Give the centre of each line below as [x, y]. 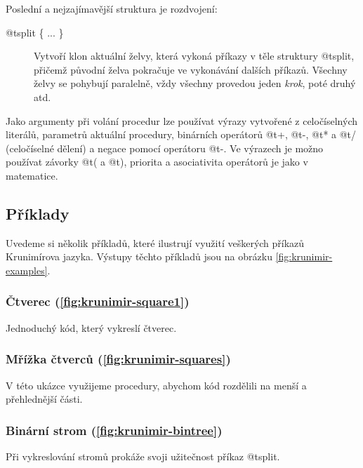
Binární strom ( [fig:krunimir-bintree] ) [114, 430]
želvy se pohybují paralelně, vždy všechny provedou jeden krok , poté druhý [195, 83]
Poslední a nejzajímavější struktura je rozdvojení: [112, 8]
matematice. [32, 175]
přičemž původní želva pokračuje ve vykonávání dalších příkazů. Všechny [191, 69]
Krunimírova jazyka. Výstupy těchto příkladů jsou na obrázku [139, 256]
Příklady [38, 213]
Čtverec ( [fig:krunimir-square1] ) [98, 301]
